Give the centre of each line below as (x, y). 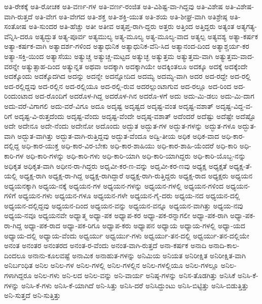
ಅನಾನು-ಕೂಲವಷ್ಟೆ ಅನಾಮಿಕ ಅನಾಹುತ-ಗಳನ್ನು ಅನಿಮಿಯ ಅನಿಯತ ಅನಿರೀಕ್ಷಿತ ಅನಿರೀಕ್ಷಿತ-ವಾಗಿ (137, 255)
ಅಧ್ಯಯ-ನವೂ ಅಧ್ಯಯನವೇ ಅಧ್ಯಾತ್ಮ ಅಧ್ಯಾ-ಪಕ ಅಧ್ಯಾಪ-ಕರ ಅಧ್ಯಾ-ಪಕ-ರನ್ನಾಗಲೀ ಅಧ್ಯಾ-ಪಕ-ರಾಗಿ (116, 215)
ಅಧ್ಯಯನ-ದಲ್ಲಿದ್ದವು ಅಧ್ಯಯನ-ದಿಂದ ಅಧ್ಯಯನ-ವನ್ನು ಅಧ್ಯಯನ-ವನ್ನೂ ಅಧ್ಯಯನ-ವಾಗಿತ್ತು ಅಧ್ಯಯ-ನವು (124, 205)
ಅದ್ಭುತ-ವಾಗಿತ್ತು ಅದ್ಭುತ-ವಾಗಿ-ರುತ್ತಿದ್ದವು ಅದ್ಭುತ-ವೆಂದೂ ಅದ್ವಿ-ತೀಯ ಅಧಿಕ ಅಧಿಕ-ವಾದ (118, 135)
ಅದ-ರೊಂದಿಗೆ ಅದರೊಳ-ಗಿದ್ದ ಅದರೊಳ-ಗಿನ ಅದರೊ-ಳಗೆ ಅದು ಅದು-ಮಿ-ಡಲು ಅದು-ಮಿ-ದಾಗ (145, 96)
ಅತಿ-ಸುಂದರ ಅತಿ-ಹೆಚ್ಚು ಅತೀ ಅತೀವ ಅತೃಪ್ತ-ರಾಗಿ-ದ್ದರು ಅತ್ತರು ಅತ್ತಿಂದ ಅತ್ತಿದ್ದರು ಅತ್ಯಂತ (132, 26)
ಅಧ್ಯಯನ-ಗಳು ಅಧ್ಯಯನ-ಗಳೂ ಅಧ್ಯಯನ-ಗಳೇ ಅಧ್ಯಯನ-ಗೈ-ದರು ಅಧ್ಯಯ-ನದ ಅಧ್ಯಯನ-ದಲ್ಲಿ (129, 195)
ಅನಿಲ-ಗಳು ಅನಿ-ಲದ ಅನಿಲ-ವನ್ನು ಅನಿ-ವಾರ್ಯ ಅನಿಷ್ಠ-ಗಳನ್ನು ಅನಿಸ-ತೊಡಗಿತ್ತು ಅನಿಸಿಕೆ (135, 275)
